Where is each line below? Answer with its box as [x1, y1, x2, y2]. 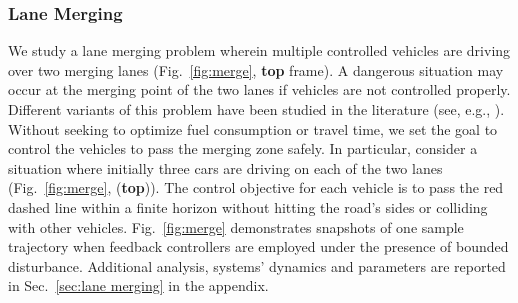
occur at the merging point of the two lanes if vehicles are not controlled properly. [8, 79, 511, 100]
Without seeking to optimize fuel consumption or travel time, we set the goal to [8, 118, 498, 139]
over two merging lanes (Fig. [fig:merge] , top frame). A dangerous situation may [8, 59, 504, 80]
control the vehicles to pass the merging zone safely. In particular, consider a [8, 138, 478, 159]
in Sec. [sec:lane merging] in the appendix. [8, 275, 269, 296]
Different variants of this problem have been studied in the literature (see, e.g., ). [8, 99, 505, 119]
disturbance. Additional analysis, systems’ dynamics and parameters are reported [8, 255, 506, 276]
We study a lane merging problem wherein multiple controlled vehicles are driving [8, 40, 511, 61]
